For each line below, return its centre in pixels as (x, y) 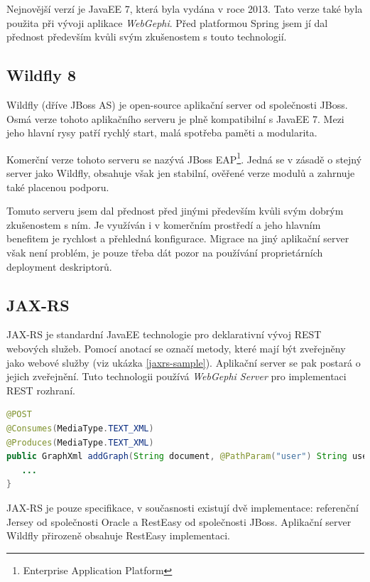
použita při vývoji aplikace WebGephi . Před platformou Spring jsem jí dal (167, 22)
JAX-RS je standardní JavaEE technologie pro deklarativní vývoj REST (164, 334)
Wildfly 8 (42, 75)
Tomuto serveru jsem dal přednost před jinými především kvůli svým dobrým (175, 211)
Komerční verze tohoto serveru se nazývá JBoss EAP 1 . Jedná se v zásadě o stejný (184, 158)
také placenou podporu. (58, 187)
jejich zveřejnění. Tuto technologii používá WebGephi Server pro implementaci (176, 376)
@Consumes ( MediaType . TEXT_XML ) (80, 428)
